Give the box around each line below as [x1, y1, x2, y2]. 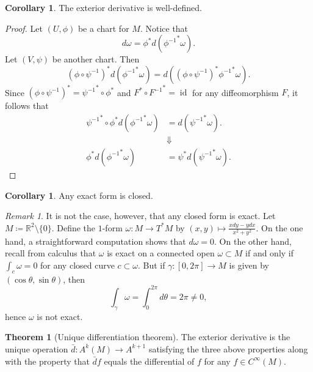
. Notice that [140, 21, 189, 34]
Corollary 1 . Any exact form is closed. [5, 188, 153, 201]
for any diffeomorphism [192, 86, 279, 99]
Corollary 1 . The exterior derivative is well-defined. [5, 1, 202, 13]
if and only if [245, 247, 294, 259]
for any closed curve [40, 259, 115, 272]
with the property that [5, 354, 90, 367]
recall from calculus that [5, 247, 96, 259]
